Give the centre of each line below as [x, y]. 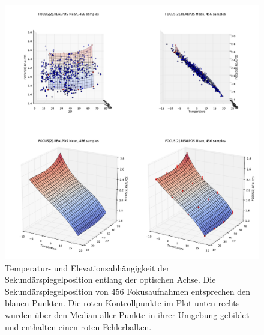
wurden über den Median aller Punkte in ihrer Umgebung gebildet [127, 314]
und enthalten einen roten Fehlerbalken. [78, 326]
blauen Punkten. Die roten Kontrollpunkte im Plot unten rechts [122, 303]
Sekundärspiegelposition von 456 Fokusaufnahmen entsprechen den [127, 291]
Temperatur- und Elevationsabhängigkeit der [87, 267]
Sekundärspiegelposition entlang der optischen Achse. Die [110, 279]
